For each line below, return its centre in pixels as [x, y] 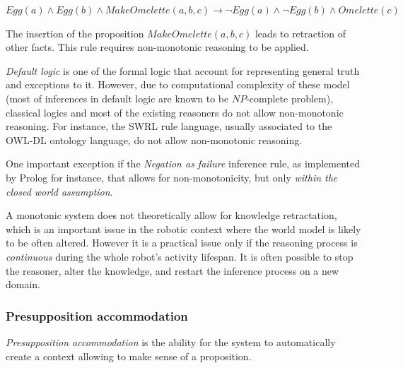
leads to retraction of [300, 33]
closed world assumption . [59, 191]
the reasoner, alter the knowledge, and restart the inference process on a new [173, 270]
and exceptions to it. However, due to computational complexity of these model [178, 84]
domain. [23, 284]
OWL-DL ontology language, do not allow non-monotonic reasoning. [154, 140]
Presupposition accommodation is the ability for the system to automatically [171, 342]
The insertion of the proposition [75, 33]
